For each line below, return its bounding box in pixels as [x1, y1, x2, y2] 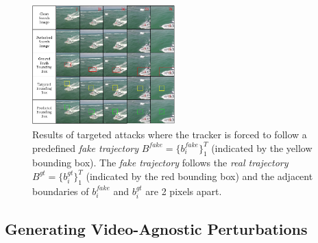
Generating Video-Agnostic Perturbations [5, 218, 308, 239]
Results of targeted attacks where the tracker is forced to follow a [32, 127, 307, 141]
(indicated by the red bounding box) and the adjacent [86, 168, 313, 183]
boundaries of [32, 183, 89, 198]
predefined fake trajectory [32, 140, 139, 155]
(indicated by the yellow [211, 140, 313, 155]
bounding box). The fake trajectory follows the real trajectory [32, 155, 289, 170]
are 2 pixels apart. [145, 183, 222, 198]
